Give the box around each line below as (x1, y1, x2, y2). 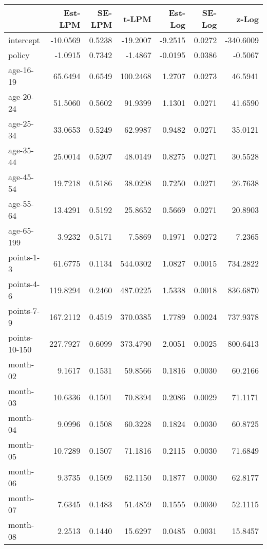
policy (8, 49, 30, 61)
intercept (8, 34, 40, 46)
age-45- (8, 171, 34, 183)
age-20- (8, 91, 34, 102)
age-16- (8, 64, 34, 76)
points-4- (8, 278, 40, 290)
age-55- (8, 198, 34, 209)
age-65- (8, 224, 34, 236)
